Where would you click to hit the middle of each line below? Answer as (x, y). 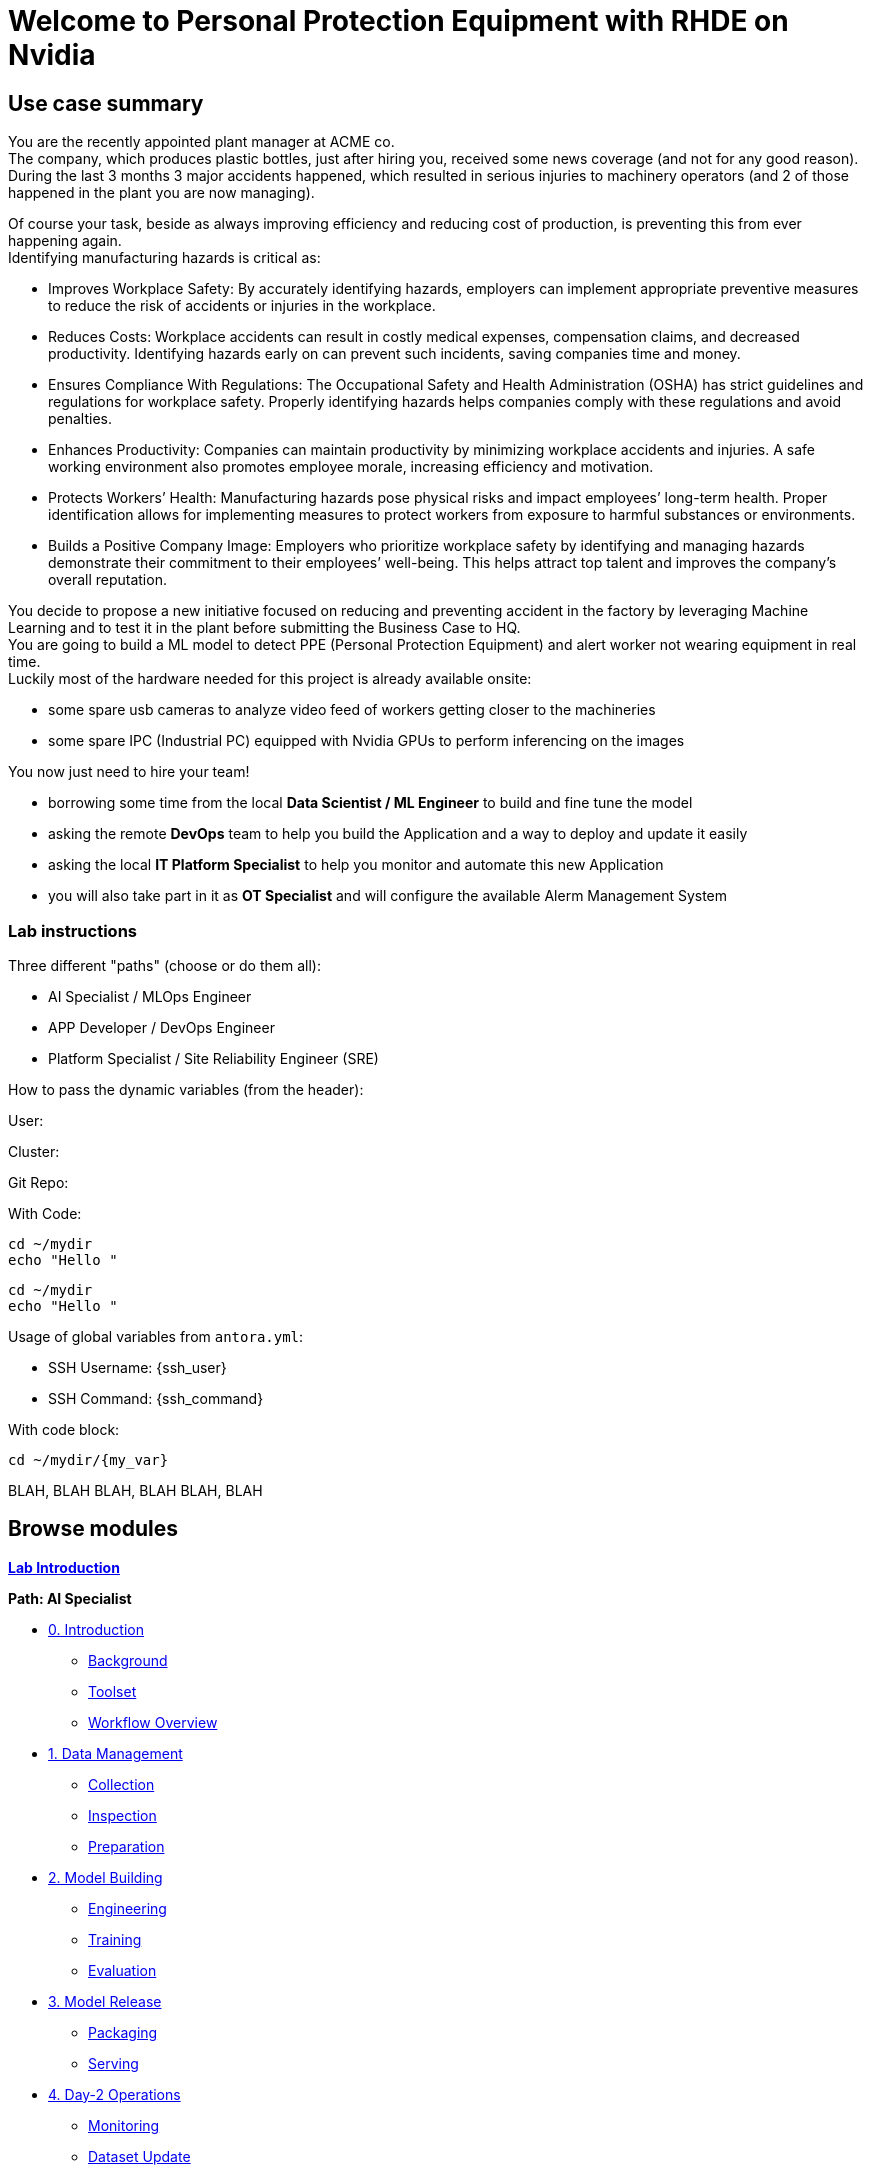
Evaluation (122, 1970)
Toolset (112, 1691)
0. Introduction (96, 1629)
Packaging (123, 2032)
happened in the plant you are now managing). (161, 193)
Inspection (122, 1815)
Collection (121, 1784)
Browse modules (93, 1529)
